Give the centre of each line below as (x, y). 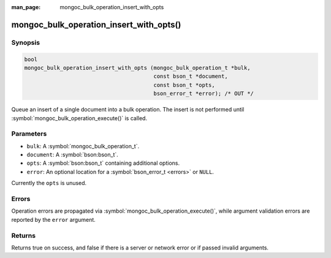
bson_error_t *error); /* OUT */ (204, 94)
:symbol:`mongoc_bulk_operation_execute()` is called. (79, 118)
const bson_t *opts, (184, 85)
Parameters (29, 134)
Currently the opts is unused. (49, 183)
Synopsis (25, 42)
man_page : (26, 7)
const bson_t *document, (191, 76)
